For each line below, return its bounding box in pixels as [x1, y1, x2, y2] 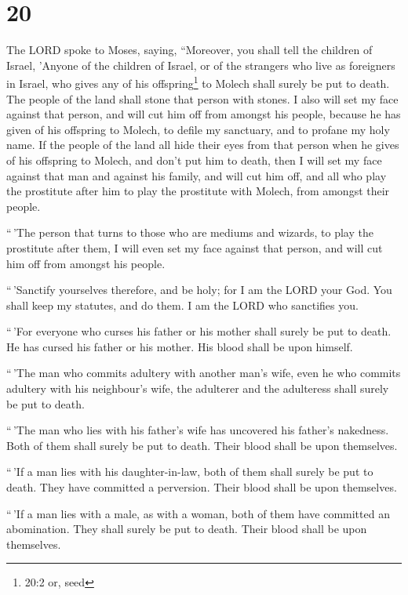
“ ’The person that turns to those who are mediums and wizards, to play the [6, 224, 373, 241]
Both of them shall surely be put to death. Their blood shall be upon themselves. [6, 437, 398, 453]
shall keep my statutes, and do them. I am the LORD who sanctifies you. [6, 296, 359, 313]
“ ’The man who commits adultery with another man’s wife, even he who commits [6, 365, 401, 381]
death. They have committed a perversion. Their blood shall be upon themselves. [6, 479, 397, 495]
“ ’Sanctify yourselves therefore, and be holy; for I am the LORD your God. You [6, 281, 392, 298]
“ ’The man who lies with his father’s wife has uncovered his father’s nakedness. [6, 422, 389, 438]
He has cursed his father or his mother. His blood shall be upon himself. [6, 338, 353, 354]
